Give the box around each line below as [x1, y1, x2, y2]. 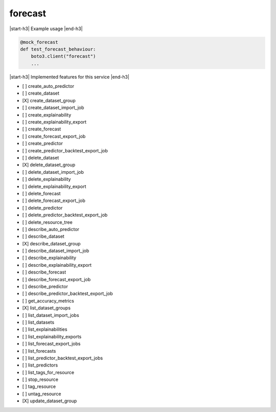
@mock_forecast [20, 39, 58, 45]
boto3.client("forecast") [31, 54, 96, 59]
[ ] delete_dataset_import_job [22, 169, 84, 175]
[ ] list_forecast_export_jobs [22, 340, 81, 347]
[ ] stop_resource [22, 376, 59, 383]
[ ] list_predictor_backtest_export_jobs [22, 355, 103, 361]
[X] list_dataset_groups [22, 305, 71, 311]
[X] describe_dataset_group [22, 240, 81, 246]
